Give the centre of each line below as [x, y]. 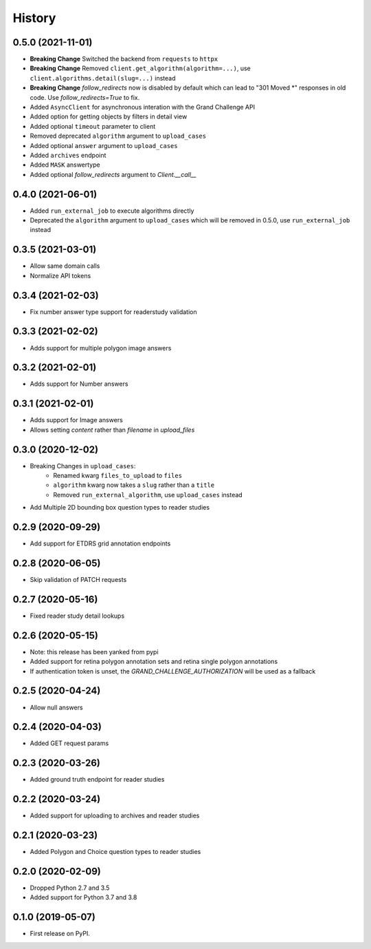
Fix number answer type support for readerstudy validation [113, 312]
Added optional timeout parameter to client [93, 126]
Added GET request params [69, 743]
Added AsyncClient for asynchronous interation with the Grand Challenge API [143, 107]
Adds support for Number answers [79, 384]
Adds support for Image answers [76, 420]
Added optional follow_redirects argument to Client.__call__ [113, 174]
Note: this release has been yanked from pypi [94, 651]
